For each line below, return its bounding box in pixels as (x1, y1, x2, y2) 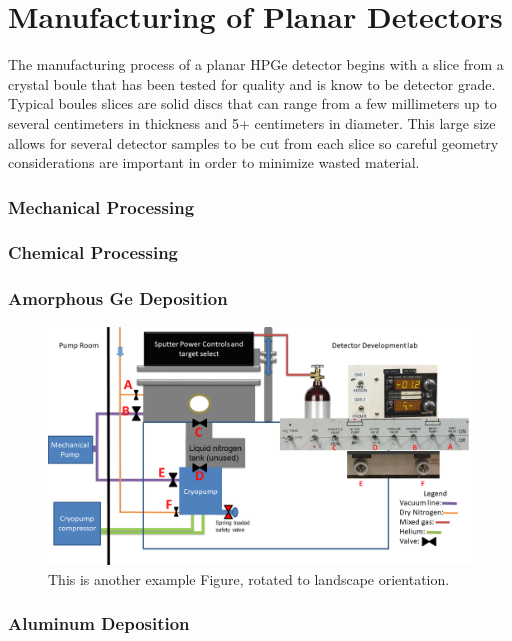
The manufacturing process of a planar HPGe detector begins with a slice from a (8, 54, 504, 75)
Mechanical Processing (8, 194, 195, 219)
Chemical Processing (8, 240, 179, 265)
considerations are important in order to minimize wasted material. (8, 152, 420, 173)
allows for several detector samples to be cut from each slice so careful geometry (8, 132, 499, 153)
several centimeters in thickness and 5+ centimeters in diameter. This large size (8, 112, 496, 133)
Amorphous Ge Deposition (8, 286, 228, 311)
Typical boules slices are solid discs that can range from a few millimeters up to (8, 93, 497, 114)
